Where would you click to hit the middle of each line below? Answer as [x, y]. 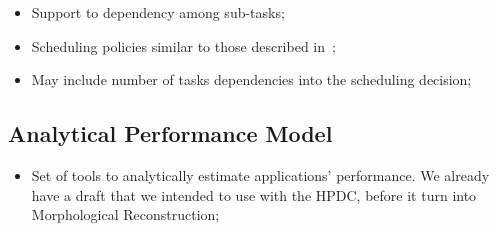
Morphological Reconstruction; [125, 214]
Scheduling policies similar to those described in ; [183, 45]
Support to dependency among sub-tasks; [158, 12]
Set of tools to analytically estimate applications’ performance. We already [260, 174]
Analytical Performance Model [170, 133]
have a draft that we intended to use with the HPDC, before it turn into [254, 194]
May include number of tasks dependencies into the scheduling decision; [251, 79]
